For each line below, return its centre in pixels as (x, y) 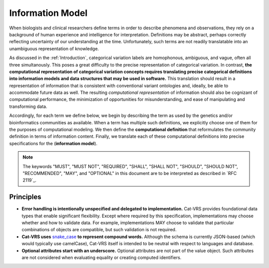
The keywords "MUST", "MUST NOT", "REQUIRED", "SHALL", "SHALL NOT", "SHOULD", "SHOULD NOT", (131, 166)
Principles (25, 197)
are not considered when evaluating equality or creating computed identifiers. (102, 258)
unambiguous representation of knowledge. (54, 48)
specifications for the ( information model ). (53, 143)
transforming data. (28, 106)
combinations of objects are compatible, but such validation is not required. (99, 230)
